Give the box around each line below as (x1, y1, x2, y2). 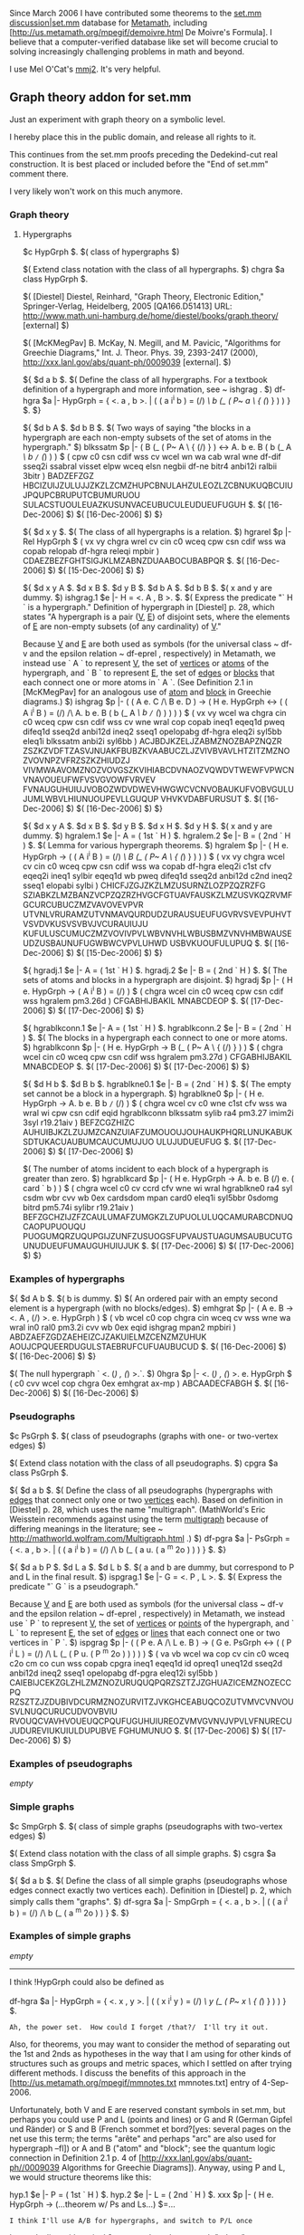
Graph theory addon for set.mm (9, 90, 192, 105)
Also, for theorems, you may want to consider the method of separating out (9, 2039, 290, 2049)
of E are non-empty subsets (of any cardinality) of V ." (22, 620, 222, 632)
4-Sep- (261, 2077, 290, 2087)
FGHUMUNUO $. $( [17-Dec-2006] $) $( (119, 1724, 270, 1736)
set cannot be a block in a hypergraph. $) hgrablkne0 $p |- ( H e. (22, 1088, 265, 1099)
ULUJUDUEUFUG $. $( (156, 1136, 242, 1147)
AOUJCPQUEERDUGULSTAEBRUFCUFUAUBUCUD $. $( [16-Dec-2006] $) (9, 1342, 287, 1352)
